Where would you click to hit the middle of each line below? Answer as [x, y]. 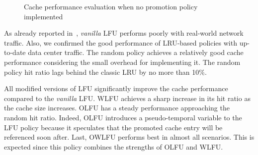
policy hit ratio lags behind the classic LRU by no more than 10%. [105, 72]
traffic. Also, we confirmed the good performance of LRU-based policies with [121, 42]
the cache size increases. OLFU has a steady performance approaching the [117, 108]
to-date [15, 52]
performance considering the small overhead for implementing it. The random [122, 62]
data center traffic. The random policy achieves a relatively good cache [136, 52]
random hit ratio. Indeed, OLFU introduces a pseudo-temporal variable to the [123, 117]
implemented [43, 16]
